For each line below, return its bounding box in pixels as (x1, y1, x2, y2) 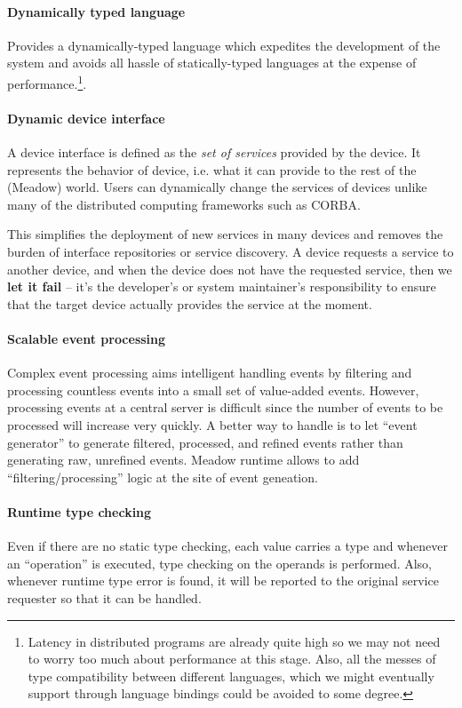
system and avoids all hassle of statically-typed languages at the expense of (7, 53, 417, 72)
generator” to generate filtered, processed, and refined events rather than (7, 433, 403, 451)
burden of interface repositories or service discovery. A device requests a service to (7, 243, 454, 260)
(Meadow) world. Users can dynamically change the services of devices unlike (7, 178, 427, 196)
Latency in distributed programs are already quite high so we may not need (28, 632, 441, 650)
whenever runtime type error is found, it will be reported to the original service (7, 571, 439, 590)
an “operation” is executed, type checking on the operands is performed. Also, (7, 553, 433, 572)
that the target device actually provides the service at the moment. (7, 294, 372, 313)
